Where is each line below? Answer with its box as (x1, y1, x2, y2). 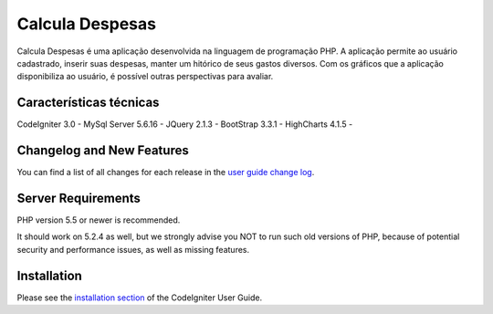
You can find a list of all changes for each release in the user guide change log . (16, 167, 315, 178)
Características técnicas (16, 95, 160, 110)
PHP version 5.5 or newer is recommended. (16, 215, 181, 225)
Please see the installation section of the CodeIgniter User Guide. (16, 292, 263, 303)
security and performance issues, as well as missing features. (16, 244, 250, 255)
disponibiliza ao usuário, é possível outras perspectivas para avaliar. (16, 71, 274, 82)
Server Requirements (16, 190, 142, 205)
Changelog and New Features (16, 142, 189, 159)
